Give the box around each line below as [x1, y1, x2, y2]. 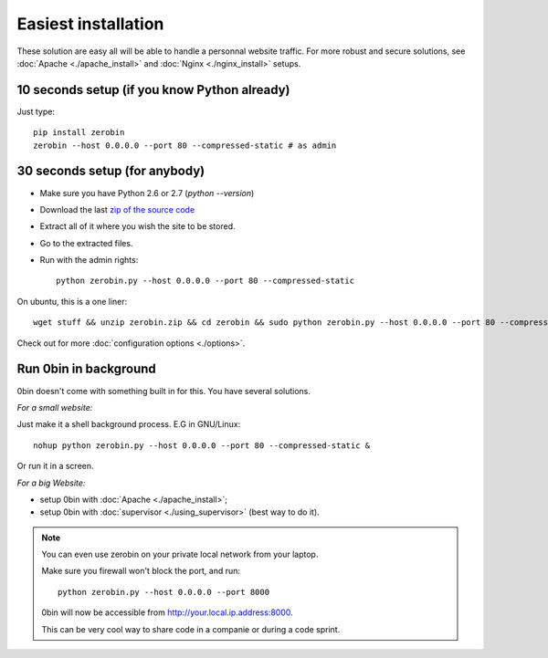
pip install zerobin [33, 128, 125, 138]
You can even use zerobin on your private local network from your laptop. [41, 548, 319, 560]
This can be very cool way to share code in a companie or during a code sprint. [41, 623, 341, 634]
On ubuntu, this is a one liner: [16, 296, 128, 307]
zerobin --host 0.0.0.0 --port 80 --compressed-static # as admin [33, 140, 337, 151]
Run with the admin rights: [39, 255, 139, 266]
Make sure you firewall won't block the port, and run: [41, 566, 241, 577]
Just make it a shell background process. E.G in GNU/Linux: [16, 419, 241, 430]
